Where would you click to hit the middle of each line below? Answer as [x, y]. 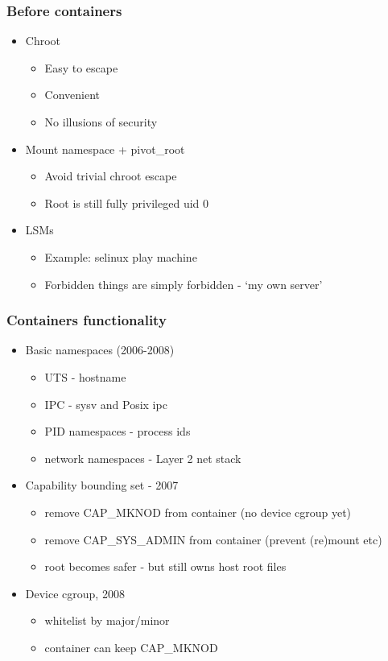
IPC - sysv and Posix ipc [106, 404]
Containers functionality [87, 320]
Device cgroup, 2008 [75, 593]
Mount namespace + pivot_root [105, 149]
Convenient [72, 95]
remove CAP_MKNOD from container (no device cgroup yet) [198, 512]
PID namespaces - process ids [118, 431]
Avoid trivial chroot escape [111, 176]
